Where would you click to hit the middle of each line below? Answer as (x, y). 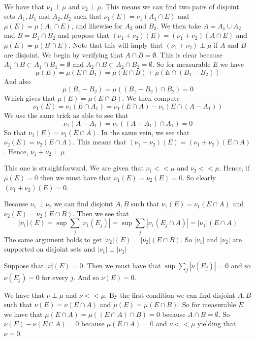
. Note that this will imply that (116, 44)
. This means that (99, 142)
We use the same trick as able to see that (66, 115)
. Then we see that (101, 213)
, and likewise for (97, 25)
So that (15, 132)
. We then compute (151, 98)
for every (55, 277)
